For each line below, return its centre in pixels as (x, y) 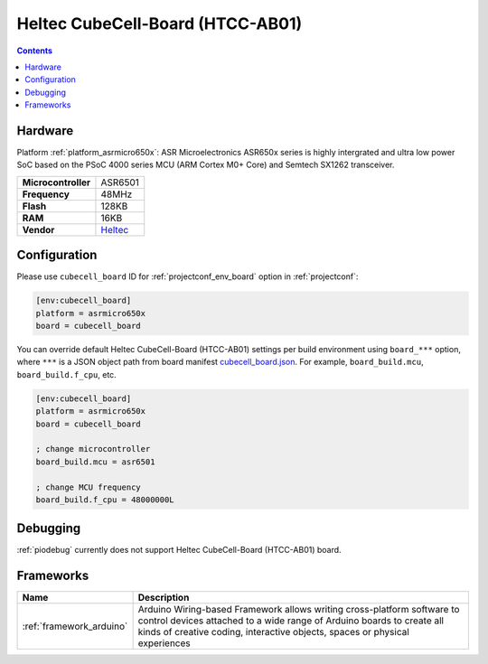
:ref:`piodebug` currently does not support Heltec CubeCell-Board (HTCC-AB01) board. (179, 550)
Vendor (38, 229)
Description (164, 598)
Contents (35, 51)
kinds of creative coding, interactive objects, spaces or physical (274, 632)
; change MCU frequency (89, 487)
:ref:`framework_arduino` (75, 626)
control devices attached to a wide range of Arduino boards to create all (291, 621)
